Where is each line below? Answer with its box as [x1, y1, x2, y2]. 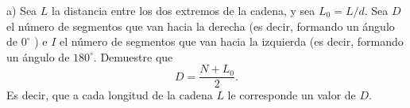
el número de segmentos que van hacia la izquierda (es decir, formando [59, 33, 404, 50]
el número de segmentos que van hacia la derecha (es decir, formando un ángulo [6, 17, 395, 34]
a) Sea [6, 2, 37, 18]
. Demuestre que [93, 48, 173, 65]
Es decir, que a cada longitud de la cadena [6, 87, 213, 103]
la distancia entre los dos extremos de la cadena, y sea [51, 2, 315, 18]
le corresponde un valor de [227, 87, 356, 103]
